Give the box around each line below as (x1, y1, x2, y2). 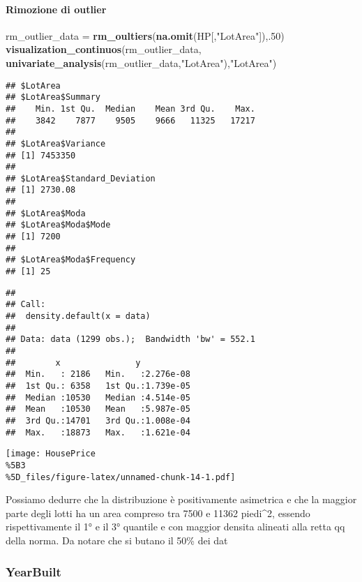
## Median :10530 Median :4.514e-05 (6, 392, 190, 403)
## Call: (6, 299, 46, 310)
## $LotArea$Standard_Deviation (6, 173, 156, 184)
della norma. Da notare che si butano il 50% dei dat (6, 533, 228, 548)
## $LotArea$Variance (6, 138, 106, 149)
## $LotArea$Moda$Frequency (6, 255, 136, 265)
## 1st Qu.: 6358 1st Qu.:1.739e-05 (6, 380, 190, 391)
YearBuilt (6, 562, 61, 580)
